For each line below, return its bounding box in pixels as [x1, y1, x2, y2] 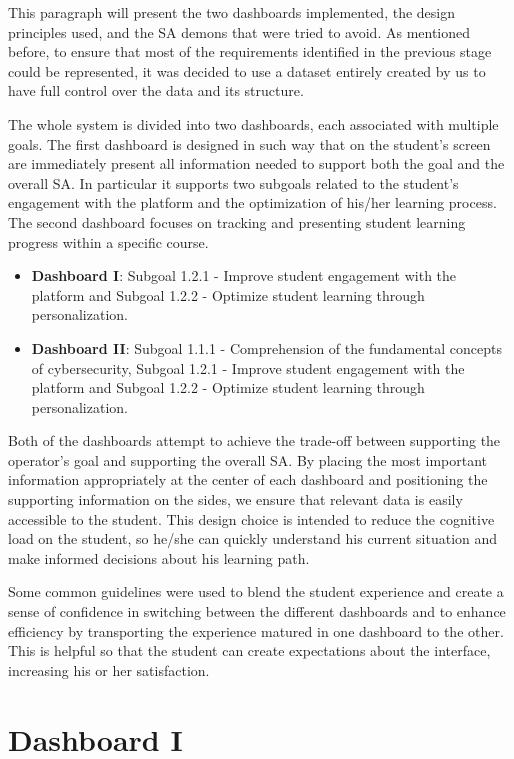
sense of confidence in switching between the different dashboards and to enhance [8, 601, 506, 622]
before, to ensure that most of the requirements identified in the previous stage [8, 41, 492, 62]
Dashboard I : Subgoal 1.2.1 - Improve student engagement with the [31, 265, 457, 286]
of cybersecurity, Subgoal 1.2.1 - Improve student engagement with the [31, 357, 465, 378]
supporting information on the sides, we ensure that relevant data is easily [8, 489, 463, 510]
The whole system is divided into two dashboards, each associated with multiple [8, 113, 499, 134]
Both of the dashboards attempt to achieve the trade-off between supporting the [8, 430, 501, 451]
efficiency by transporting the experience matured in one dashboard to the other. [8, 620, 504, 641]
